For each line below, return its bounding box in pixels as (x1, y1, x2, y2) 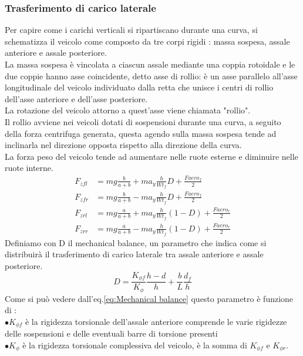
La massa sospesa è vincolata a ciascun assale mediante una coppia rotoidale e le (5, 58, 295, 70)
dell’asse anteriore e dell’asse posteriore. (5, 92, 148, 105)
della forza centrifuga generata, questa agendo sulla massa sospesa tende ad (5, 127, 277, 139)
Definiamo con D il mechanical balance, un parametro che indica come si (5, 236, 267, 248)
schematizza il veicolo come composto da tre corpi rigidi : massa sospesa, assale (5, 35, 290, 47)
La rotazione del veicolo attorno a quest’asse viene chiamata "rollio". (5, 104, 251, 116)
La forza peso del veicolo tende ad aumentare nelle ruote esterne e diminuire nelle (5, 150, 298, 162)
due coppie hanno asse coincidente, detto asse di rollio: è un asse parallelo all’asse (5, 69, 298, 82)
